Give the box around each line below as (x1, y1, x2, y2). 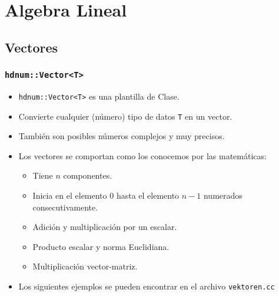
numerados (203, 189, 243, 202)
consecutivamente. (32, 200, 98, 213)
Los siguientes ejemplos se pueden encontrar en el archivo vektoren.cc (18, 280, 275, 292)
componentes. (63, 169, 112, 182)
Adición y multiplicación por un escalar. (32, 221, 177, 233)
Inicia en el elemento (32, 189, 107, 202)
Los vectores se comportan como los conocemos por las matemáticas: (18, 149, 267, 162)
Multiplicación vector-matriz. (32, 260, 138, 272)
